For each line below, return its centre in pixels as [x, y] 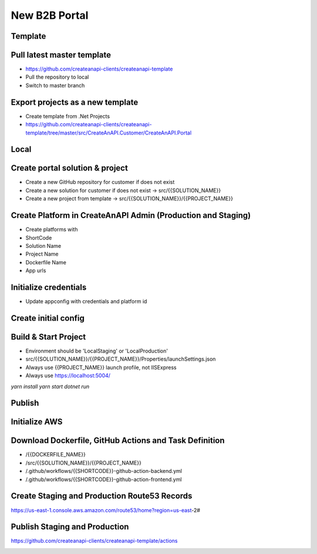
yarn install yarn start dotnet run [50, 386]
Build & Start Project [48, 337]
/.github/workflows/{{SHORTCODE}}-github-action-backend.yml [104, 471]
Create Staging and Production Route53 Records [102, 496]
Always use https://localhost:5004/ [68, 375]
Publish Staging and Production [70, 527]
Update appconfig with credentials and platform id [86, 301]
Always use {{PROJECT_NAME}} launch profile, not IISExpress [101, 367]
